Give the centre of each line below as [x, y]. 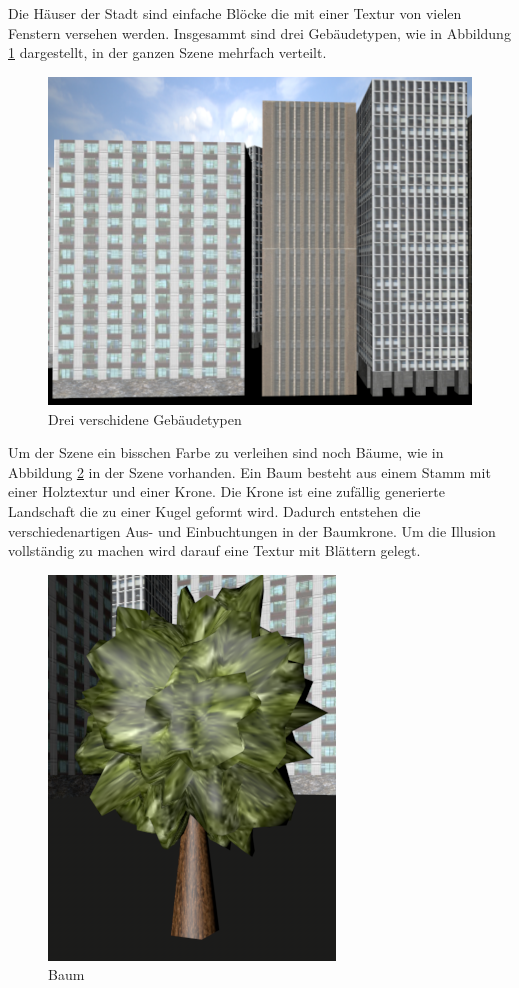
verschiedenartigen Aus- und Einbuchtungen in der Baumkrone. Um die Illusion [252, 530]
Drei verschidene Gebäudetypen [145, 418]
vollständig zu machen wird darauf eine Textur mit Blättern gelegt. [214, 550]
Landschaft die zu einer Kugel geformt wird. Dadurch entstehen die [214, 511]
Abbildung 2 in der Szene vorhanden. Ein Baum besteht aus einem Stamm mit [249, 471]
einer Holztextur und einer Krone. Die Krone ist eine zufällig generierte [226, 491]
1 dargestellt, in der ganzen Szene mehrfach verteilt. [167, 52]
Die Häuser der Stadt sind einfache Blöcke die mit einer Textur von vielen [235, 13]
